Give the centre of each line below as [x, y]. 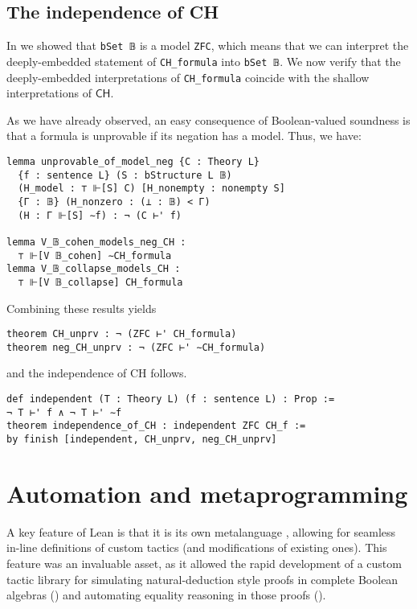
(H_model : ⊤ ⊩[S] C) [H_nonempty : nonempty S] [151, 189]
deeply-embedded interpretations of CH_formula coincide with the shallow [188, 77]
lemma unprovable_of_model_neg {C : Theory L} [133, 161]
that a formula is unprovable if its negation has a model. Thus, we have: [184, 136]
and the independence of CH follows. [97, 373]
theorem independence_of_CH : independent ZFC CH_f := [156, 426]
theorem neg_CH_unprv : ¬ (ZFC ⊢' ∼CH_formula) [136, 347]
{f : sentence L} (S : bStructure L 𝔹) [125, 175]
